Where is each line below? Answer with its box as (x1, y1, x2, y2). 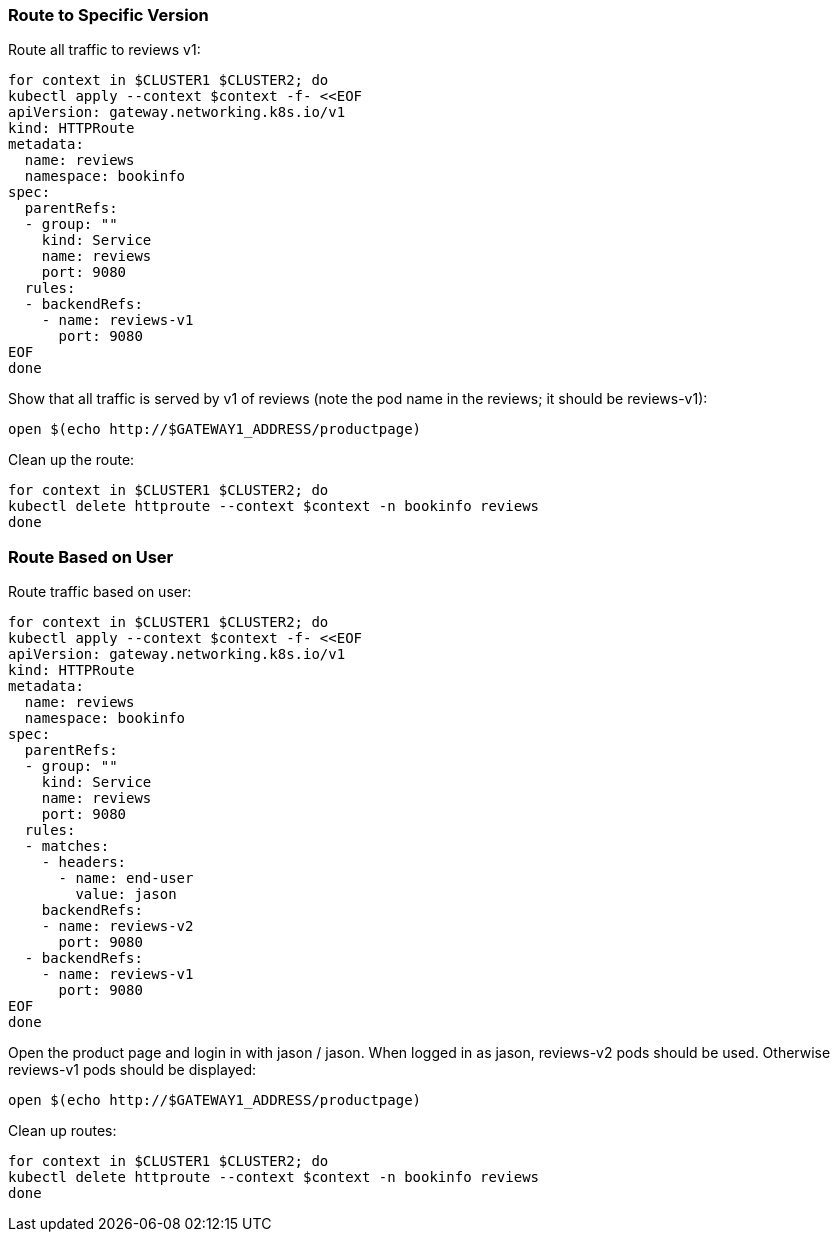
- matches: (24, 838, 110, 855)
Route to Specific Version (8, 5, 209, 25)
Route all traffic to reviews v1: (8, 41, 201, 59)
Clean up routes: (8, 1122, 117, 1140)
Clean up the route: (8, 451, 135, 469)
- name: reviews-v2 (41, 918, 194, 935)
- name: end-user (58, 870, 194, 887)
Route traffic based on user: (8, 583, 192, 601)
